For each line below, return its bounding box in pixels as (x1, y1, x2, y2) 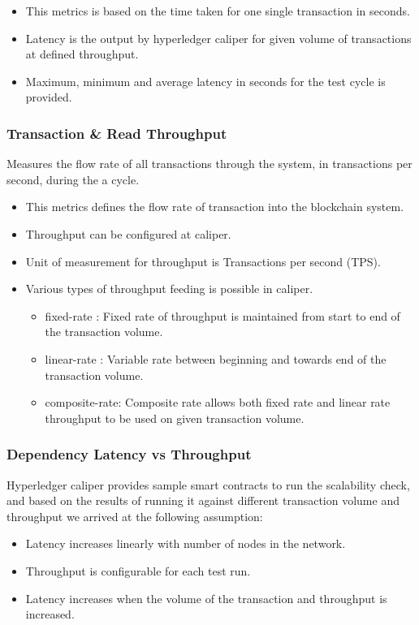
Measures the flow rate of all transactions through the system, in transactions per (6, 155, 413, 172)
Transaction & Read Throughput (6, 123, 227, 143)
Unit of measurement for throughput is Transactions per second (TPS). (25, 252, 381, 269)
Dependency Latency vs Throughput (6, 444, 252, 464)
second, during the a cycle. (6, 170, 140, 187)
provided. (25, 88, 72, 106)
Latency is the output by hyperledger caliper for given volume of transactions (25, 29, 412, 46)
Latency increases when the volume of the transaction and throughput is (25, 589, 387, 606)
